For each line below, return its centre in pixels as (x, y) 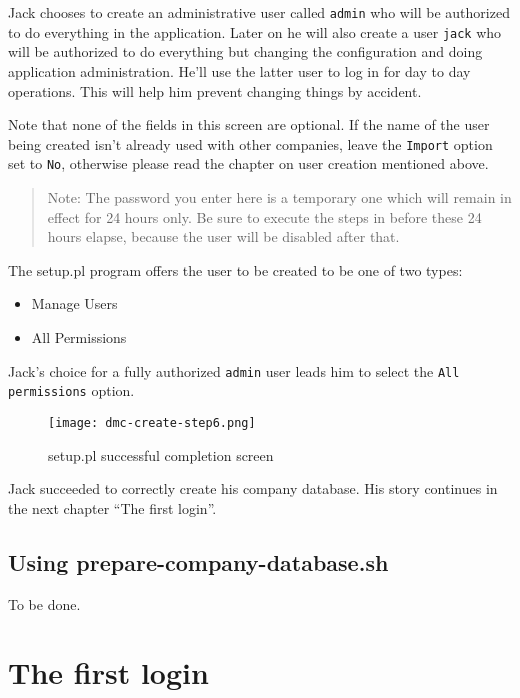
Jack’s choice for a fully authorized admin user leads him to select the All (234, 370)
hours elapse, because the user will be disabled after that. (223, 236)
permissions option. (71, 390)
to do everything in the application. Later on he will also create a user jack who (255, 31)
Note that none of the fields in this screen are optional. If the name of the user (249, 124)
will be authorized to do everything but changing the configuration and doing (245, 51)
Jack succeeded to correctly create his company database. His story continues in (253, 488)
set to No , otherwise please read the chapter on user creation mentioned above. (248, 163)
